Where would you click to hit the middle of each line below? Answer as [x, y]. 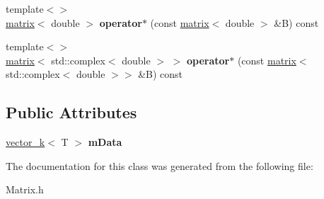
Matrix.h [25, 189]
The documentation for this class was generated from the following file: [160, 165]
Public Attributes [71, 112]
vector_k [25, 142]
